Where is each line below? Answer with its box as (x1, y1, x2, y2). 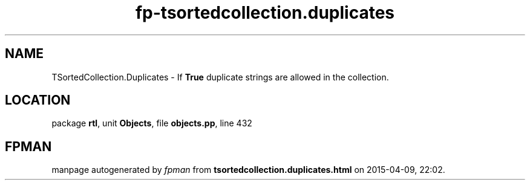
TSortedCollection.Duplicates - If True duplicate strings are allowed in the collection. (51, 71, 389, 82)
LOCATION (5, 92, 71, 108)
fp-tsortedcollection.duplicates (135, 2, 395, 23)
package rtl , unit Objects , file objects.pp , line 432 (51, 118, 252, 129)
